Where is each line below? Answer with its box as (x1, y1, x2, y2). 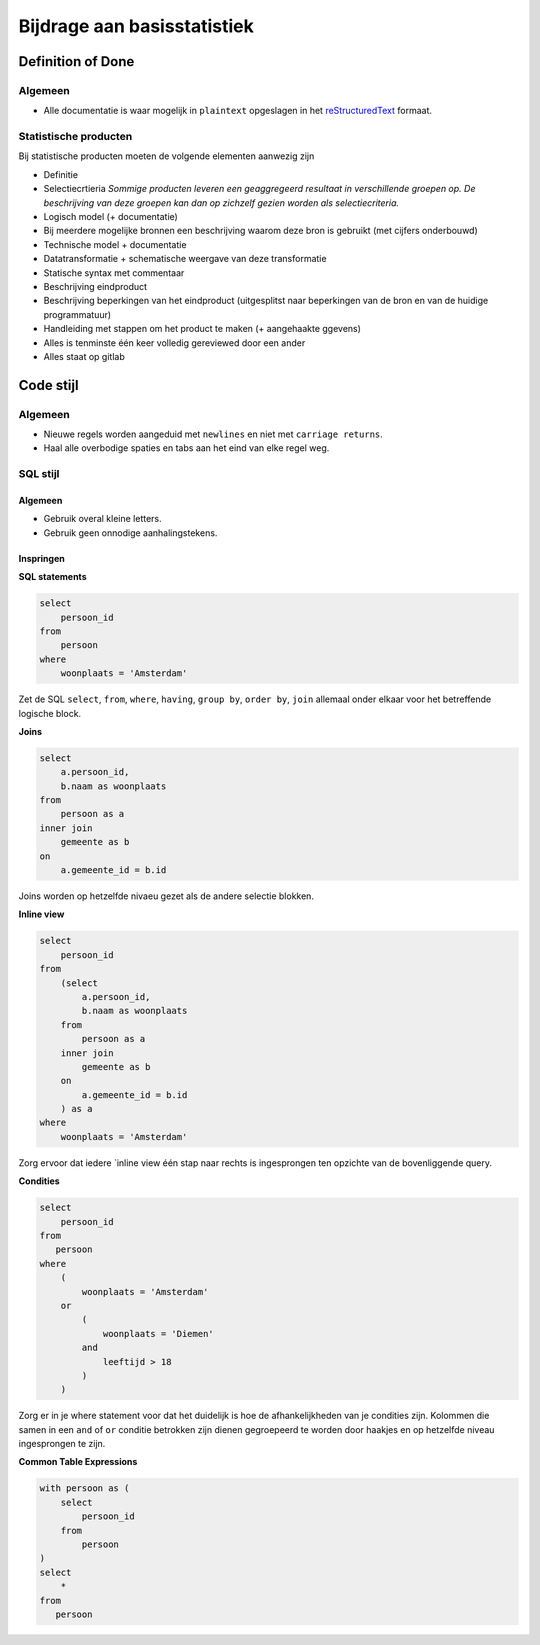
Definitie (43, 168, 79, 180)
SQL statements (18, 571, 87, 583)
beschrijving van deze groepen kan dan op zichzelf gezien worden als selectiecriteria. (43, 196, 400, 209)
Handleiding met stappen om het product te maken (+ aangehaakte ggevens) (43, 323, 362, 335)
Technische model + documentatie (43, 238, 187, 250)
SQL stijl (18, 467, 60, 481)
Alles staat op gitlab (43, 350, 125, 362)
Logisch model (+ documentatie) (43, 211, 179, 223)
